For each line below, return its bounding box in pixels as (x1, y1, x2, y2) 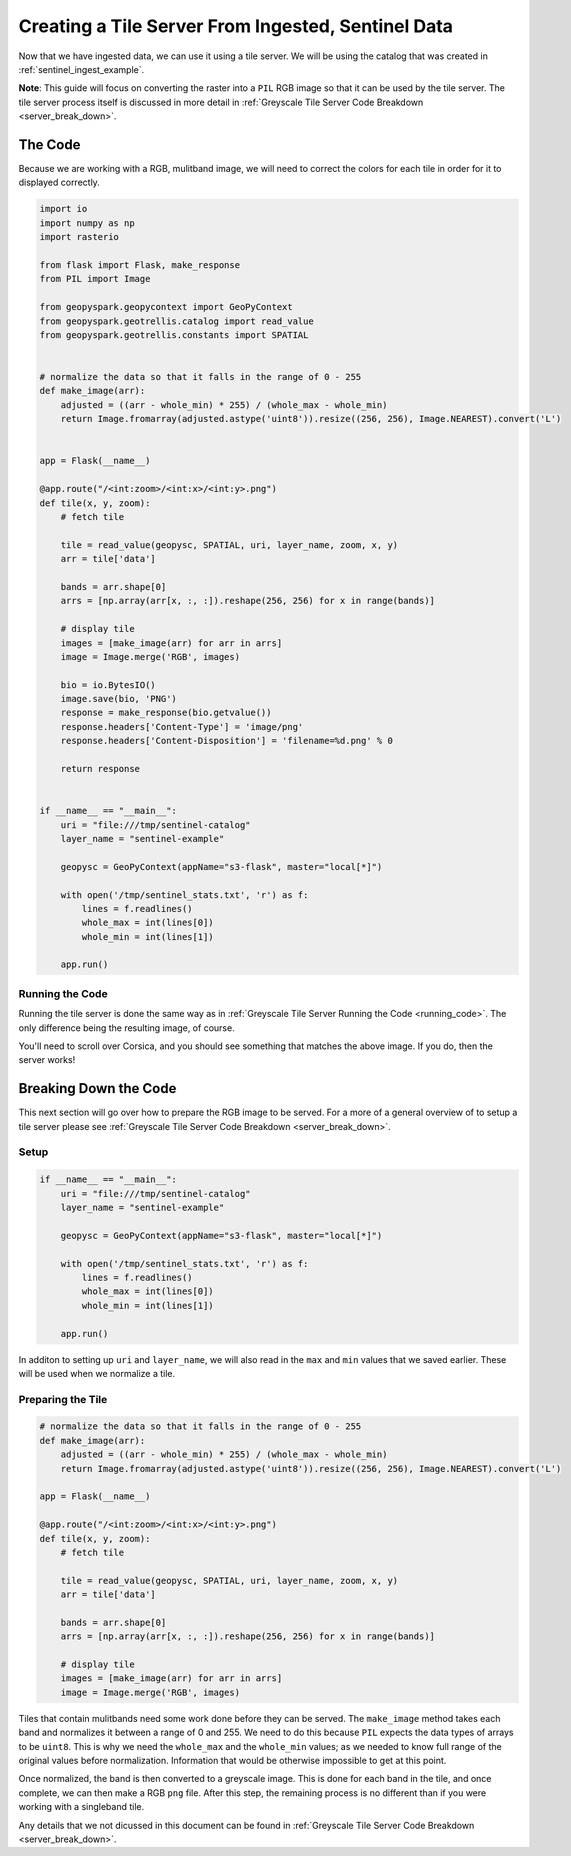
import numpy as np (39, 217, 135, 229)
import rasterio (39, 231, 120, 243)
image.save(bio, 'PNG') (60, 693, 177, 705)
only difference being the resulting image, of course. (18, 1021, 235, 1034)
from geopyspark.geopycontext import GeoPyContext (39, 301, 294, 313)
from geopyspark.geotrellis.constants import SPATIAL (39, 329, 309, 340)
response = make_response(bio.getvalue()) (60, 707, 272, 719)
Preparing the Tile (18, 1392, 108, 1406)
